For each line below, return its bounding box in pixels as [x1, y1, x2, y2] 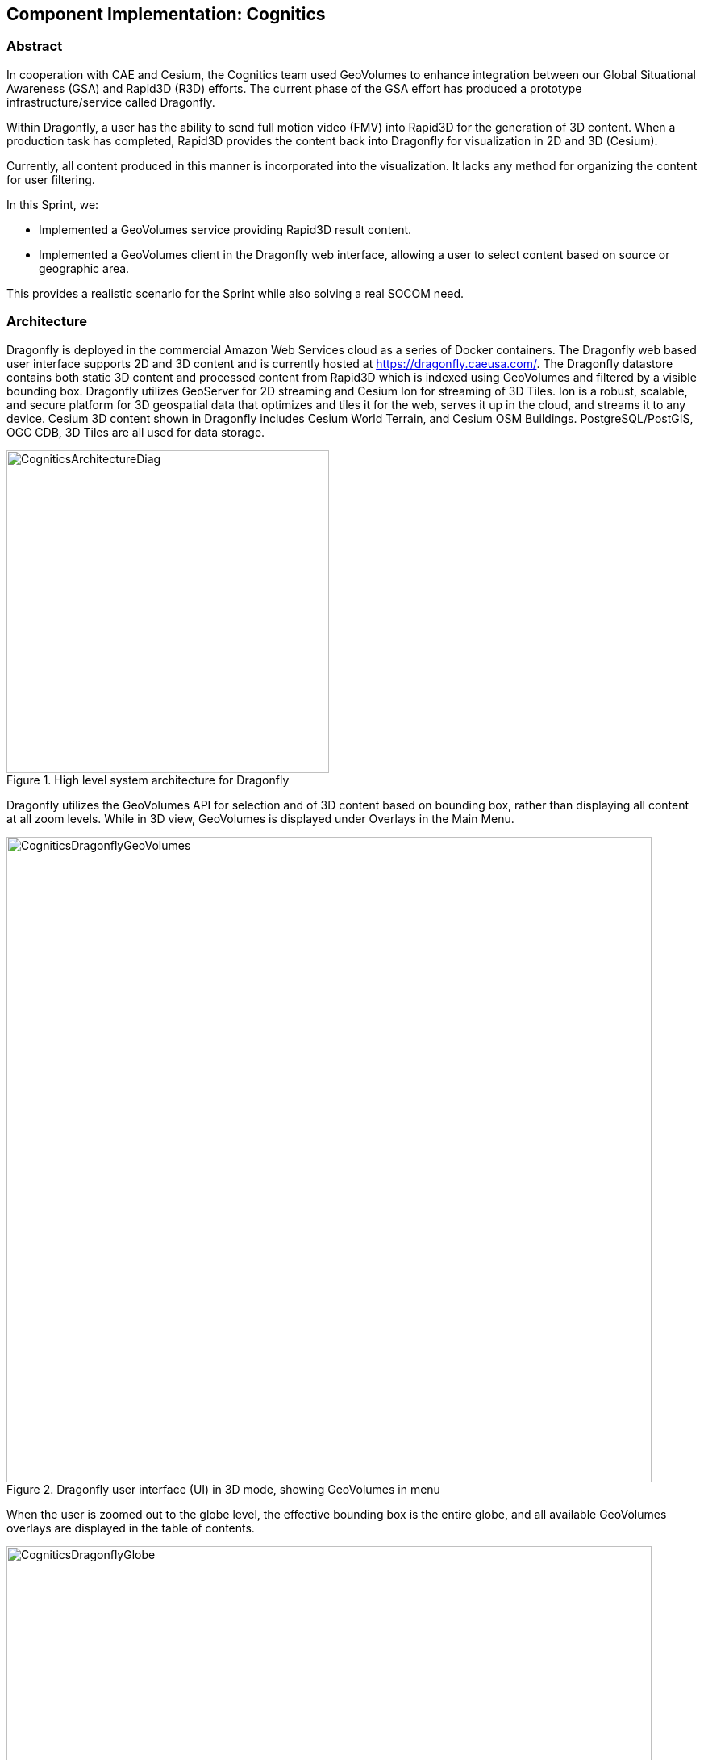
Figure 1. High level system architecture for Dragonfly [6, 772, 290, 787]
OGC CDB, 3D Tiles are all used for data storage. [6, 424, 265, 439]
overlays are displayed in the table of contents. [6, 1520, 255, 1535]
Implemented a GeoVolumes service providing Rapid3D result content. [39, 222, 412, 236]
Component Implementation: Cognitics [6, 4, 326, 24]
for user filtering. [6, 172, 95, 186]
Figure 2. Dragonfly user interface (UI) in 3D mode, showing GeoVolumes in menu [6, 1482, 440, 1496]
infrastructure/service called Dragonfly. [6, 94, 215, 109]
